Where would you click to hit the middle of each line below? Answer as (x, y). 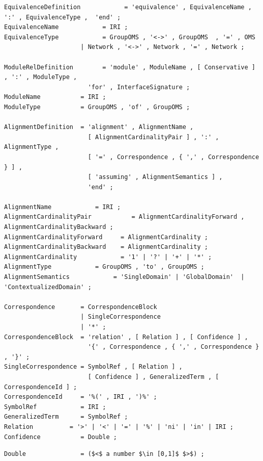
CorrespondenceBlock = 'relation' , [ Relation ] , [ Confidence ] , (126, 337)
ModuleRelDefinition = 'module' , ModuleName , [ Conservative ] (130, 67)
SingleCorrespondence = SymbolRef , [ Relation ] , (93, 367)
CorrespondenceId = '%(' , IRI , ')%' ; (81, 397)
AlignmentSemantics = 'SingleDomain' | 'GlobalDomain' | (124, 277)
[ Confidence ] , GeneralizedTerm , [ (153, 377)
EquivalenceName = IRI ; (66, 27)
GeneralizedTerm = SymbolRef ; (66, 417)
